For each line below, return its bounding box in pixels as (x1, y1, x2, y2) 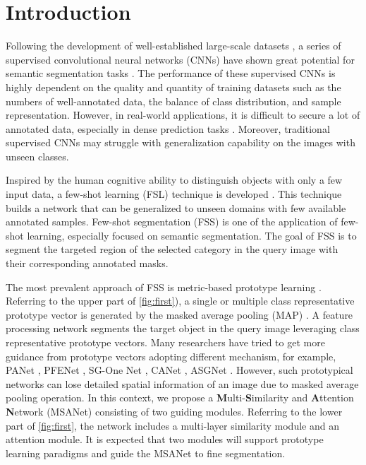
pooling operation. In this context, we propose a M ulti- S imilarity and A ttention (6, 390, 354, 405)
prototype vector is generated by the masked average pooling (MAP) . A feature (6, 307, 353, 322)
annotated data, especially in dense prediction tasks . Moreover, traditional (6, 121, 330, 136)
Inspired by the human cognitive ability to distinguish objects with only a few (6, 172, 343, 187)
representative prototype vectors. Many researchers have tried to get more (6, 335, 325, 349)
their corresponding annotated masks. (6, 256, 169, 271)
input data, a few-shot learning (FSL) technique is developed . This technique (6, 187, 342, 201)
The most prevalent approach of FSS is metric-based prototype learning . (6, 279, 322, 294)
